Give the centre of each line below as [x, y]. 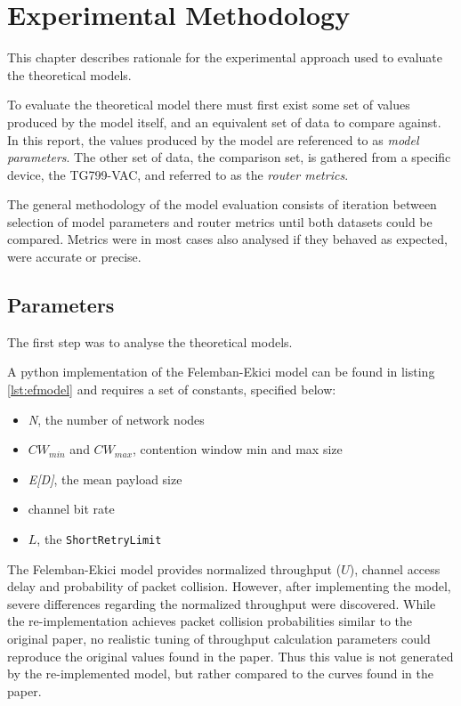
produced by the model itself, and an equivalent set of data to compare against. [224, 122]
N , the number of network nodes [116, 419]
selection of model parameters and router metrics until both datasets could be [220, 221]
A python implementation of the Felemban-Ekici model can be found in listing [221, 372]
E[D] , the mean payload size [105, 479]
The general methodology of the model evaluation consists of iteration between [222, 204]
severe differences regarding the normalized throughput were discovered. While [222, 603]
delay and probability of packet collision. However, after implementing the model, [229, 586]
